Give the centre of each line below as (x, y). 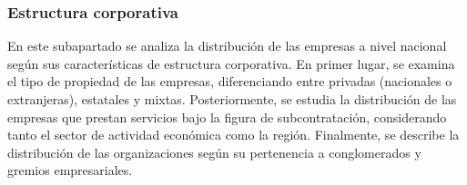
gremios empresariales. (70, 170)
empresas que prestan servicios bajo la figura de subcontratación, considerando (227, 117)
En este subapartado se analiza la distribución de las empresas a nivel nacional (227, 46)
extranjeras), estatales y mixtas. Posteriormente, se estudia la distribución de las (232, 99)
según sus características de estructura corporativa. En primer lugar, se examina (231, 63)
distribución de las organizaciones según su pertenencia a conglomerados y (214, 152)
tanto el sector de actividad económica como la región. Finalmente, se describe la (233, 135)
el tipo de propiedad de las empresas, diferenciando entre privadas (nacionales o (230, 81)
